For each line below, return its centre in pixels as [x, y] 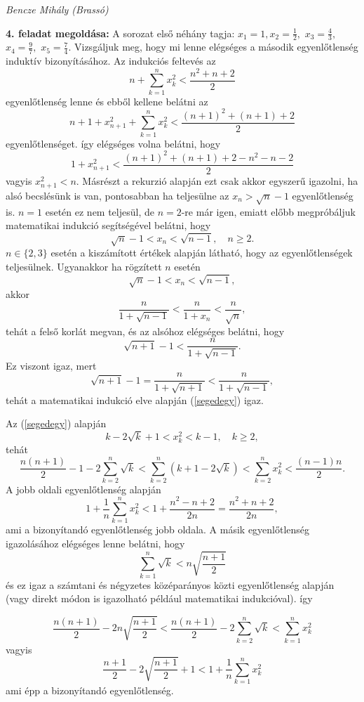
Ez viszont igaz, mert [51, 365]
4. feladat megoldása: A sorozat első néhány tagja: [120, 33]
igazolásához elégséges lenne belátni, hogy [95, 543]
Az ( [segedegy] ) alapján [56, 423]
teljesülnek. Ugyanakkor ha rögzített [84, 267]
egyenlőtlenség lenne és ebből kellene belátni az [107, 101]
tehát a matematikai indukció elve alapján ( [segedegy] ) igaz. [135, 399]
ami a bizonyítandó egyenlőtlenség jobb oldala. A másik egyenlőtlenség [158, 529]
